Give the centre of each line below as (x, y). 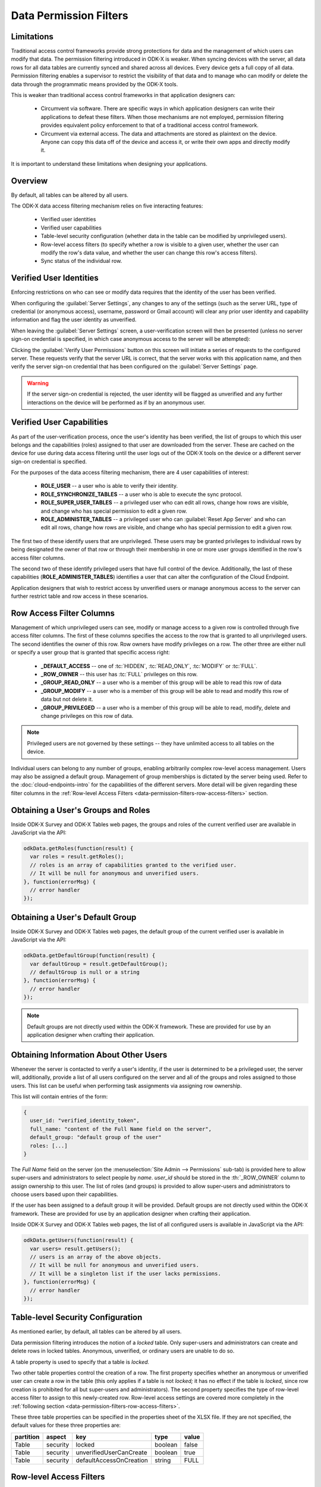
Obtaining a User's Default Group (74, 917)
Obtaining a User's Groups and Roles (81, 810)
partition (27, 1436)
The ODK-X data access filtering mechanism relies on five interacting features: (107, 206)
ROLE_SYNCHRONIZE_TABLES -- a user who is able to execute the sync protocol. (141, 494)
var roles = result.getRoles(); (77, 857)
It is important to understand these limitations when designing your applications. (109, 164)
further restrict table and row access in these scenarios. (80, 596)
